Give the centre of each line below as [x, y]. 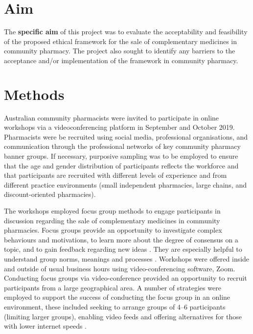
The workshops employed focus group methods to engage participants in [112, 210]
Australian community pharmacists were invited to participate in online [112, 117]
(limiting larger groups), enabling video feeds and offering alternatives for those [123, 316]
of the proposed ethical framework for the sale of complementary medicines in [121, 41]
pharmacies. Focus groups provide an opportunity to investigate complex [113, 230]
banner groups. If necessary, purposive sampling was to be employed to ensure [121, 156]
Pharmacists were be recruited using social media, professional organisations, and [126, 136]
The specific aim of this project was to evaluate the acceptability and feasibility [126, 32]
